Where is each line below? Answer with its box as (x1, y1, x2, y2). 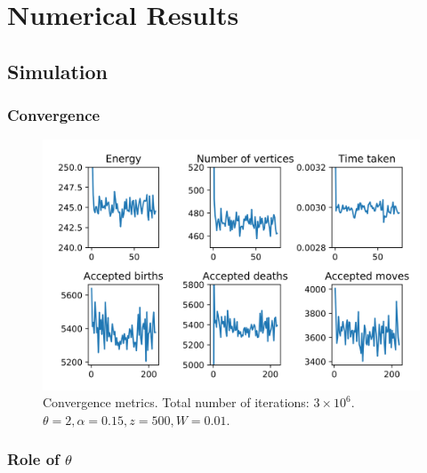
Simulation (7, 57, 109, 84)
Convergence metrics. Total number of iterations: (43, 393, 310, 412)
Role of (7, 448, 60, 470)
